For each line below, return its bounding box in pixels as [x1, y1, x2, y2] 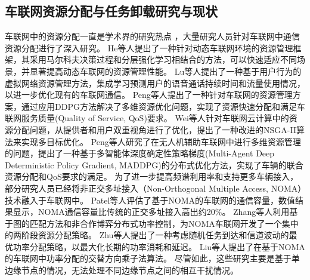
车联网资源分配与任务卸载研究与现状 [5, 2, 218, 20]
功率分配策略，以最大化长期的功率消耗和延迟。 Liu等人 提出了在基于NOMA [13, 240, 305, 253]
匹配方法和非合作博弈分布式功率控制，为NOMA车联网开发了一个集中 [29, 217, 299, 229]
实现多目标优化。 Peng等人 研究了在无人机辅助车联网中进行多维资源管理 [21, 135, 301, 147]
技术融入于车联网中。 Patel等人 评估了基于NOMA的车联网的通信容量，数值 [5, 193, 296, 206]
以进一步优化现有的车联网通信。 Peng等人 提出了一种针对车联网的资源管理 [5, 88, 293, 101]
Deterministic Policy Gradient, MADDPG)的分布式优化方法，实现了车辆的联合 [5, 158, 303, 171]
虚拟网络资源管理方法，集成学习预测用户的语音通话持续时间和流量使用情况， [5, 76, 305, 89]
